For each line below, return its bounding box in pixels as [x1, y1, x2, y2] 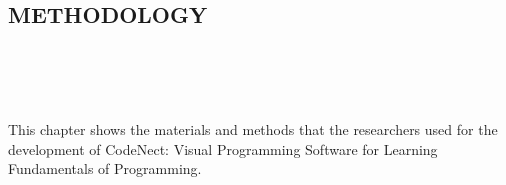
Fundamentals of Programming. [8, 158, 202, 179]
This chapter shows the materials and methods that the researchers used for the [8, 118, 498, 139]
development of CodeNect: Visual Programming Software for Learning [8, 138, 438, 159]
